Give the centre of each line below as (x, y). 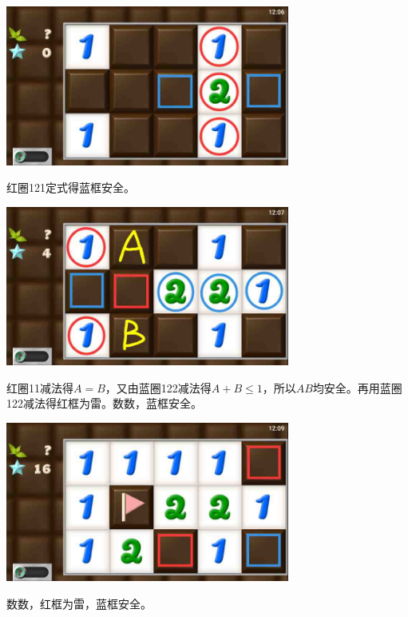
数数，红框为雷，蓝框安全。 (79, 603)
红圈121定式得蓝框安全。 (71, 187)
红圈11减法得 (40, 387)
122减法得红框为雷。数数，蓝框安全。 (104, 403)
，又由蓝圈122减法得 (158, 387)
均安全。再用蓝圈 (357, 387)
